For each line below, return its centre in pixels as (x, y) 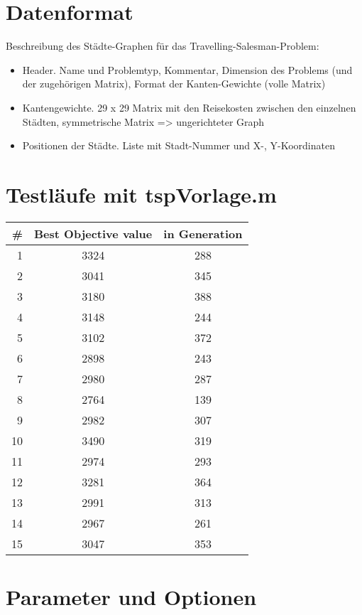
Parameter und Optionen (131, 597)
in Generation (203, 233)
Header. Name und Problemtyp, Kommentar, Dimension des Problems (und (187, 69)
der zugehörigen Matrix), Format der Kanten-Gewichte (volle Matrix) (174, 84)
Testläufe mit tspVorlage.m (141, 194)
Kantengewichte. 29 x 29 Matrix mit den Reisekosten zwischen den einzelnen (189, 107)
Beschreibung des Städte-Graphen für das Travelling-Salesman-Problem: (163, 46)
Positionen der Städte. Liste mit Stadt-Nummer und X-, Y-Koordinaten (179, 145)
